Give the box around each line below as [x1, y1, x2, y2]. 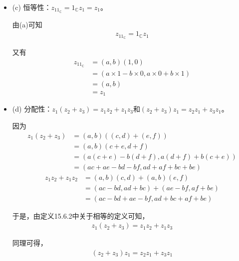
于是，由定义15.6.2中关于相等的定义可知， [12, 210, 149, 221]
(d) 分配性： [12, 104, 52, 114]
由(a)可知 [12, 19, 42, 29]
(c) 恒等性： [12, 2, 51, 12]
